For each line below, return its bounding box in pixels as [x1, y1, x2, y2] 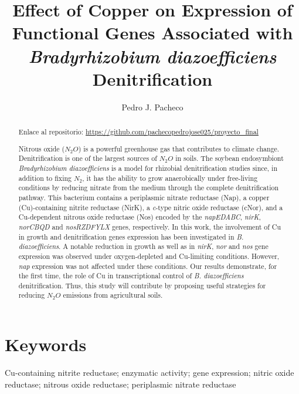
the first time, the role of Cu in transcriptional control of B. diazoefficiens [18, 271, 244, 281]
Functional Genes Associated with [12, 21, 293, 45]
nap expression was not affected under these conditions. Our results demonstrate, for [18, 261, 277, 271]
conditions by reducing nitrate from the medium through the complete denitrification [18, 183, 278, 193]
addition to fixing [18, 173, 72, 183]
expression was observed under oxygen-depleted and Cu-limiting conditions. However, [18, 251, 280, 261]
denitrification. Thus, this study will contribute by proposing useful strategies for [18, 280, 266, 290]
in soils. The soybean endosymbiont [175, 153, 284, 163]
